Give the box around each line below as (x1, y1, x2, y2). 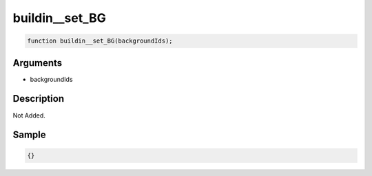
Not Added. (12, 111, 46, 120)
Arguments (12, 57, 63, 69)
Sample (12, 129, 46, 141)
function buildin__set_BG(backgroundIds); (27, 37, 173, 45)
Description (12, 93, 65, 104)
